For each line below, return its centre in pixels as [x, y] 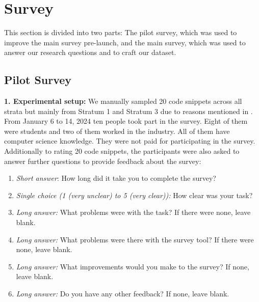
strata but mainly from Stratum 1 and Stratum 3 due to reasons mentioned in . [128, 111]
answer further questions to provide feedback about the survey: [103, 161]
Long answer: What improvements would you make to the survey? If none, [133, 266]
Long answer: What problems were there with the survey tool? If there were [135, 239]
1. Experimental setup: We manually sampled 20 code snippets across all [123, 101]
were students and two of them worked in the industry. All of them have [117, 131]
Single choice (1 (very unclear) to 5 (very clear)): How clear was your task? [134, 195]
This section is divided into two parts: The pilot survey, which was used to [121, 32]
